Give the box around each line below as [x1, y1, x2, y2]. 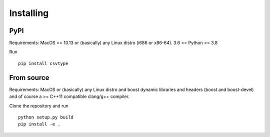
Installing [9, 7, 49, 18]
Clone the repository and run [9, 102, 68, 108]
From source [9, 73, 49, 82]
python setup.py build [18, 114, 74, 120]
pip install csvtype [18, 60, 68, 66]
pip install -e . [18, 121, 60, 127]
